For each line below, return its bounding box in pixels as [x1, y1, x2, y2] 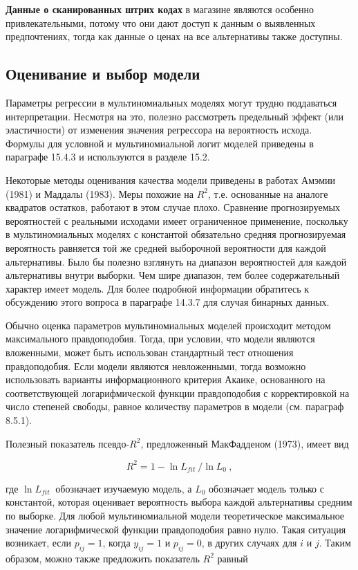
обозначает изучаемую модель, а [55, 481, 192, 495]
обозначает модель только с [209, 481, 324, 495]
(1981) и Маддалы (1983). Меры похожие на [6, 186, 194, 201]
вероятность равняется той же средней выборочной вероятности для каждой [6, 240, 326, 255]
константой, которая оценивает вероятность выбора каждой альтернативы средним [6, 495, 352, 509]
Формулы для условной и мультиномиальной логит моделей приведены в [6, 136, 314, 150]
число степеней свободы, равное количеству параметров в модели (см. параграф [6, 399, 344, 414]
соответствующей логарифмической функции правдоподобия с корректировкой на [6, 385, 350, 400]
